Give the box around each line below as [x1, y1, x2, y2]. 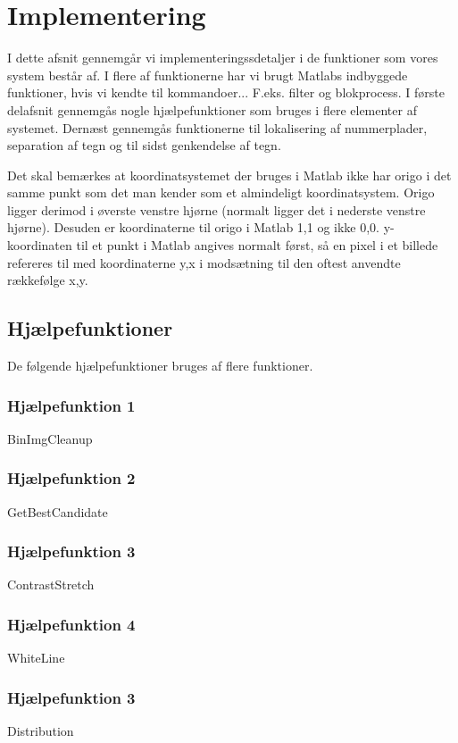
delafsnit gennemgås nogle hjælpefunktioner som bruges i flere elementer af [7, 100, 417, 119]
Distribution [7, 722, 74, 740]
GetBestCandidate [7, 502, 108, 521]
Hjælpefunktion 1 [7, 394, 136, 416]
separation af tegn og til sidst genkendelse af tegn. [7, 136, 281, 154]
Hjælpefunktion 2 [7, 467, 136, 489]
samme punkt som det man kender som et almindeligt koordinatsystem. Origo [7, 183, 435, 202]
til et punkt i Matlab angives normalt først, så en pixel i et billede [76, 236, 438, 255]
